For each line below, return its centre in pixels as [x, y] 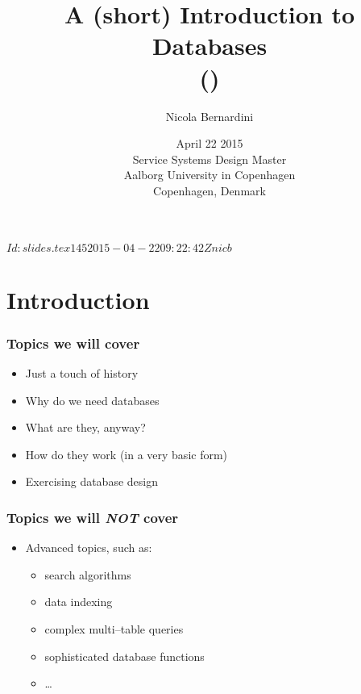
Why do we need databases [92, 400]
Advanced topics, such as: [89, 548]
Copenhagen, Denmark [210, 190]
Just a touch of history [82, 373]
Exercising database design [91, 481]
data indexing [79, 602]
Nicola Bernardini [210, 116]
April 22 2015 [210, 143]
